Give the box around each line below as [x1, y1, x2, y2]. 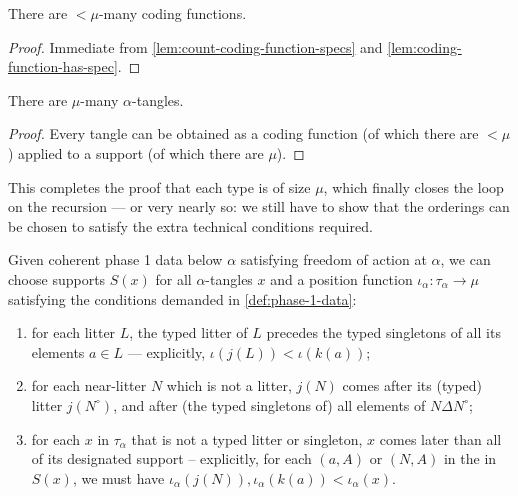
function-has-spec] [8, 56, 118, 77]
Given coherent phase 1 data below [8, 249, 223, 270]
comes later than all [379, 428, 502, 449]
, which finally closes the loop [323, 176, 504, 197]
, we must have [72, 467, 165, 488]
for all [155, 268, 192, 289]
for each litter [31, 322, 116, 343]
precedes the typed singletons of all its [266, 322, 501, 343]
